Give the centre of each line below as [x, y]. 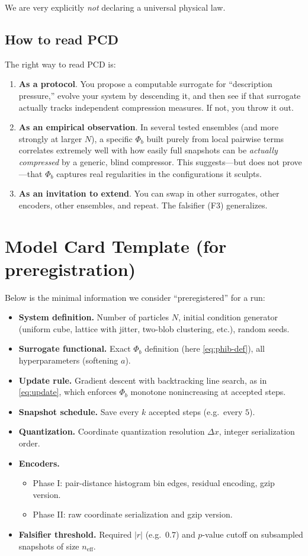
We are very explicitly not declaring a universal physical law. [115, 7]
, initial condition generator [228, 317]
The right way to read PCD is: [60, 64]
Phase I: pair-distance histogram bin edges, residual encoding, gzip [154, 483]
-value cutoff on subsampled [253, 534]
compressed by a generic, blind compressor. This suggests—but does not [149, 161]
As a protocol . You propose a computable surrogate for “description [145, 84]
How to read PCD [62, 39]
